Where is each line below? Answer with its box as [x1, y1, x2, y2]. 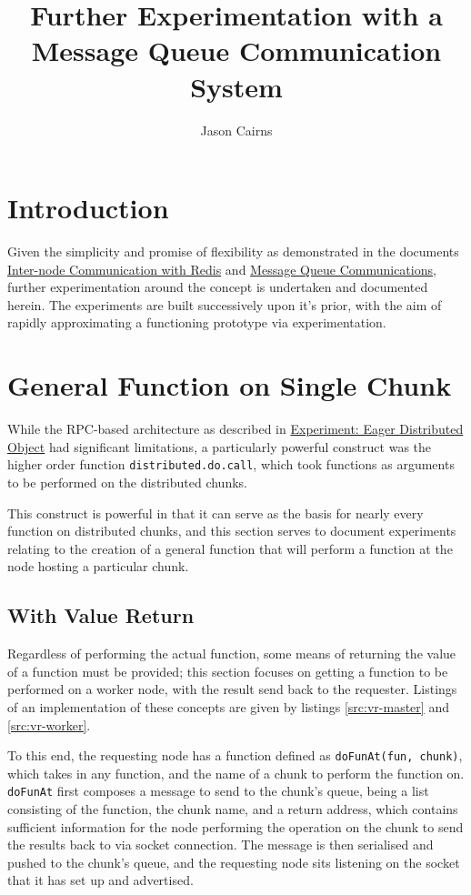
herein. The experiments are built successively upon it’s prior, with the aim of [7, 295, 442, 314]
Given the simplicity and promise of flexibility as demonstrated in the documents [7, 242, 459, 261]
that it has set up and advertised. [7, 870, 194, 890]
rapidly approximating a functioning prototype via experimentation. [7, 313, 386, 332]
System [190, 67, 283, 105]
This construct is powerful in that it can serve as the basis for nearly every [7, 503, 424, 522]
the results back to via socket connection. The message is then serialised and [7, 835, 434, 854]
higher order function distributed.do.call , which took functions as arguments [7, 455, 455, 474]
